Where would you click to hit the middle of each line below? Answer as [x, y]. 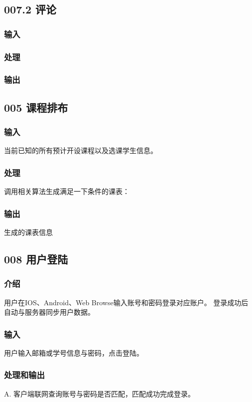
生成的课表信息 [28, 232]
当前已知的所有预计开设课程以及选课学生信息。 [81, 150]
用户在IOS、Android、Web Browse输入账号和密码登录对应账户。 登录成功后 [126, 302]
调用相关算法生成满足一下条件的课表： [67, 191]
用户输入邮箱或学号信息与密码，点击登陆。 [74, 352]
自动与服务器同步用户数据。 [49, 312]
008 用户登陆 [36, 259]
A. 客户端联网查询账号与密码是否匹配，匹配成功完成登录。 [100, 393]
